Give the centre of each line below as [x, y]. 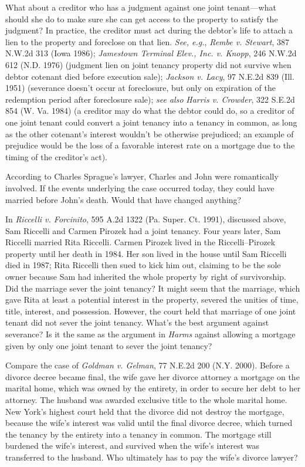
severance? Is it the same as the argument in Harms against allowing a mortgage [150, 334]
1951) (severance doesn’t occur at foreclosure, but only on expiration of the [140, 88]
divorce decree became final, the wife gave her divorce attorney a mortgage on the [152, 376]
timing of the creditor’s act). [56, 156]
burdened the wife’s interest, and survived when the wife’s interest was [133, 446]
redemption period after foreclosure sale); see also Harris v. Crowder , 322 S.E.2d [150, 99]
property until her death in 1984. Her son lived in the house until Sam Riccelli [146, 253]
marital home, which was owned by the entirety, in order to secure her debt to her [153, 388]
